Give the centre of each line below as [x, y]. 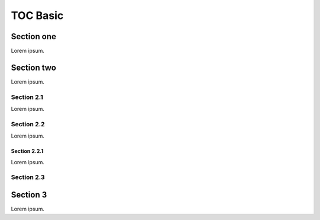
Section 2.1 [27, 97]
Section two [33, 67]
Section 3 [29, 195]
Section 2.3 [28, 177]
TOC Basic [37, 15]
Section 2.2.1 [27, 151]
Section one [33, 36]
